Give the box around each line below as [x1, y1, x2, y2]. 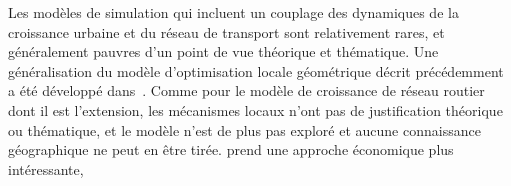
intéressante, [8, 158, 84, 179]
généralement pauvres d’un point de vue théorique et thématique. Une [8, 41, 439, 62]
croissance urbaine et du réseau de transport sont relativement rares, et [8, 21, 445, 42]
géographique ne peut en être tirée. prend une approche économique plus [8, 139, 454, 160]
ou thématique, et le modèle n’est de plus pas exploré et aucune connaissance [8, 119, 481, 140]
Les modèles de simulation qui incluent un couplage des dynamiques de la [8, 2, 459, 22]
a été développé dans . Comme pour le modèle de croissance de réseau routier [8, 80, 485, 101]
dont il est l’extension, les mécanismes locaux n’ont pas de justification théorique [8, 99, 503, 120]
